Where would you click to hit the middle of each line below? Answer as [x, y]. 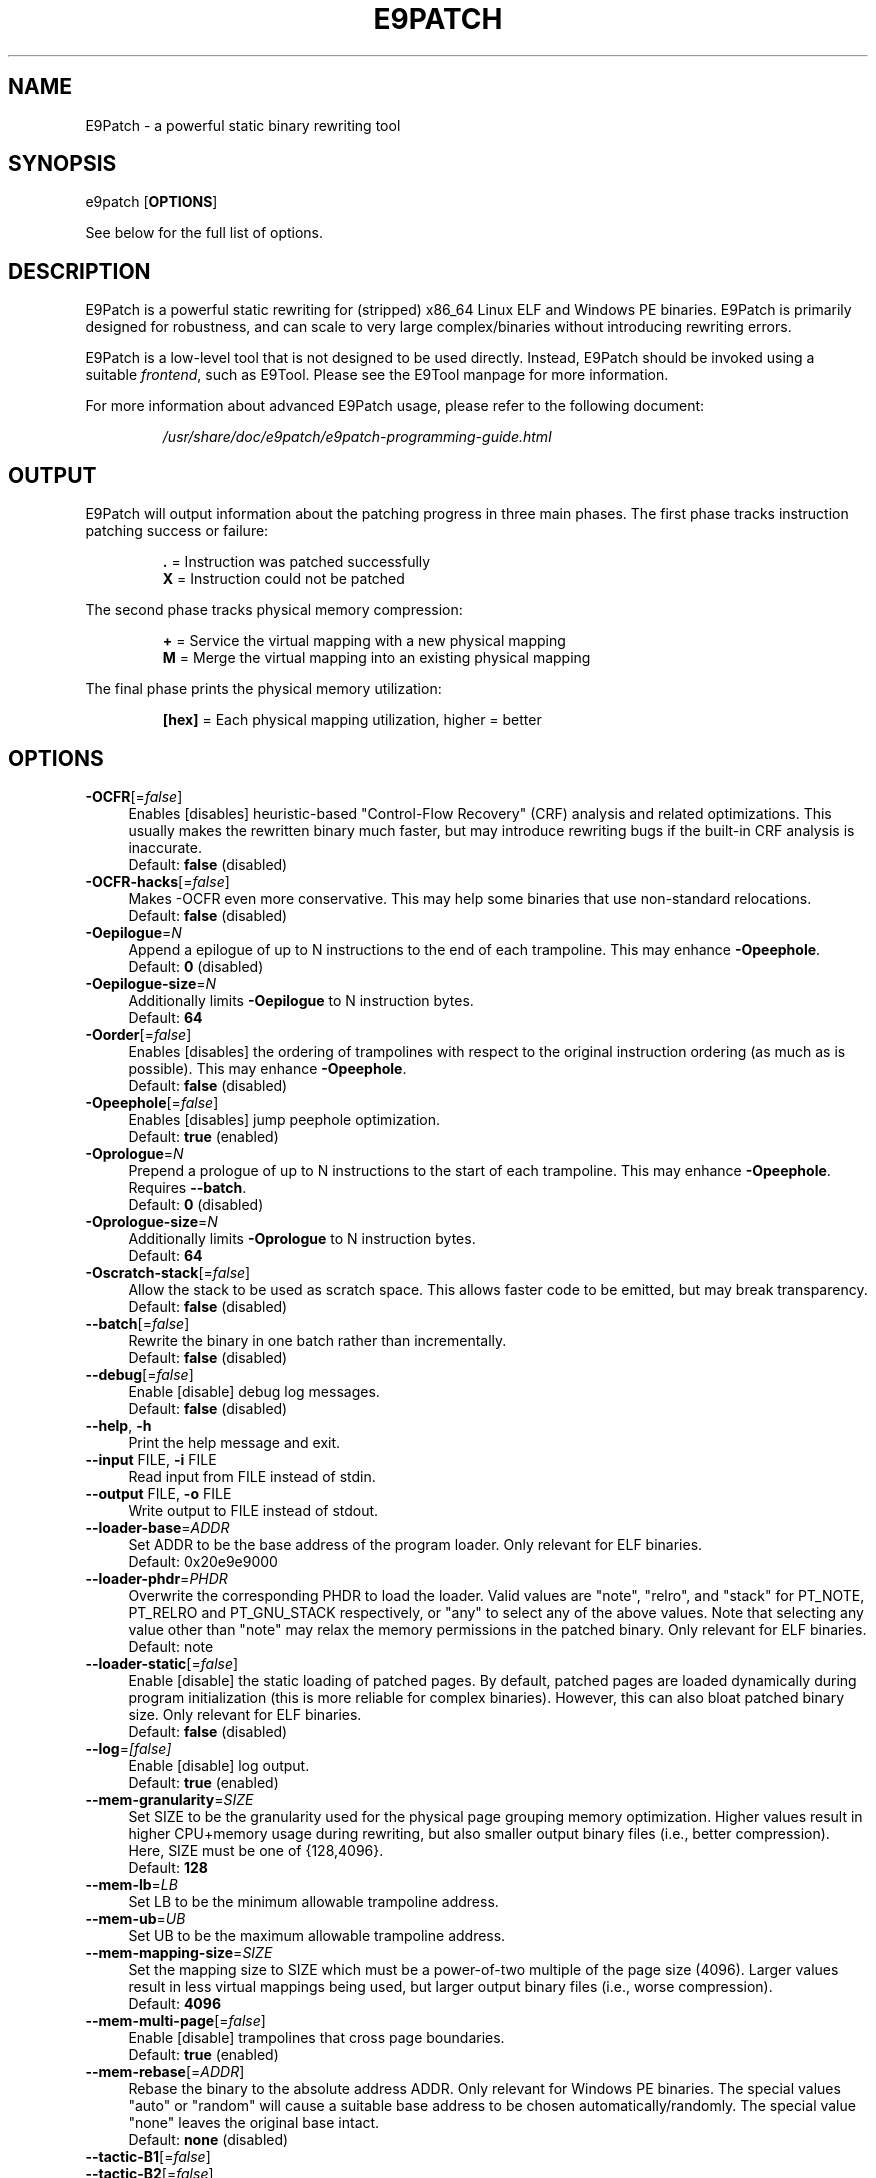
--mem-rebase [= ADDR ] [165, 2071]
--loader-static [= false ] [162, 1663]
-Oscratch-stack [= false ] [168, 1272]
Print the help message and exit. [234, 1442]
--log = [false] [128, 1748]
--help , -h [118, 1425]
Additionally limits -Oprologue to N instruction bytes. [302, 1238]
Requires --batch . [187, 1187]
